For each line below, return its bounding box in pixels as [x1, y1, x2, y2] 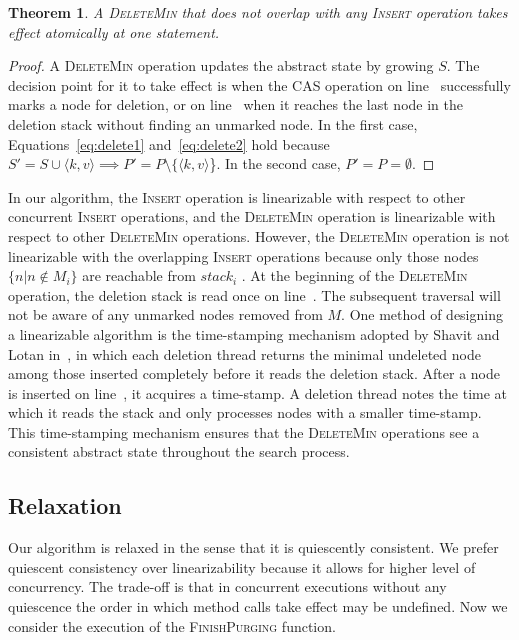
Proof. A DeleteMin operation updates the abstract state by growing [8, 55, 434, 76]
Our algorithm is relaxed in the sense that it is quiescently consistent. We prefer [8, 537, 499, 558]
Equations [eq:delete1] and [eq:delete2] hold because [8, 133, 330, 154]
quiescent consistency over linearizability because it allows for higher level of [8, 556, 476, 577]
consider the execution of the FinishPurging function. [8, 615, 336, 636]
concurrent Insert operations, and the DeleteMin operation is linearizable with [8, 206, 496, 227]
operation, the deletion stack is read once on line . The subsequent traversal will [8, 284, 501, 305]
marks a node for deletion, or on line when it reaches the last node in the [8, 94, 463, 115]
